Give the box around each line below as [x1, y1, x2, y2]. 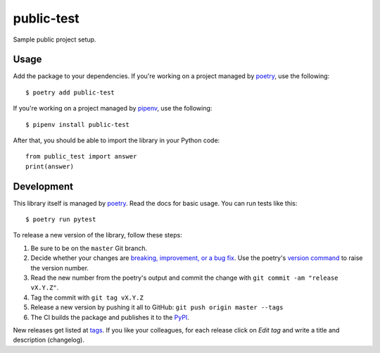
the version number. [30, 264, 89, 272]
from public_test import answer [25, 152, 137, 161]
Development [13, 180, 74, 192]
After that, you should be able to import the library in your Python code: [13, 136, 220, 144]
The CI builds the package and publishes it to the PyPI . [30, 313, 189, 321]
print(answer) [25, 162, 74, 171]
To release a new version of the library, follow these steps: [13, 231, 182, 240]
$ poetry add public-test [25, 88, 115, 97]
